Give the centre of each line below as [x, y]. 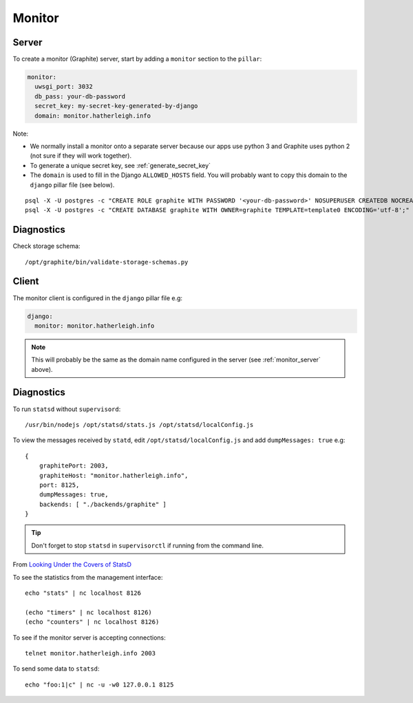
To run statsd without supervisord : [67, 409]
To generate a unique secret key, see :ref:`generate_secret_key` [120, 165]
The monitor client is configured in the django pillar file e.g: [97, 298]
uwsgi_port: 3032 [64, 87]
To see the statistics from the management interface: [88, 577]
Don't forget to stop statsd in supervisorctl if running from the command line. [148, 545]
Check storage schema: [46, 246]
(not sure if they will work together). [81, 156]
